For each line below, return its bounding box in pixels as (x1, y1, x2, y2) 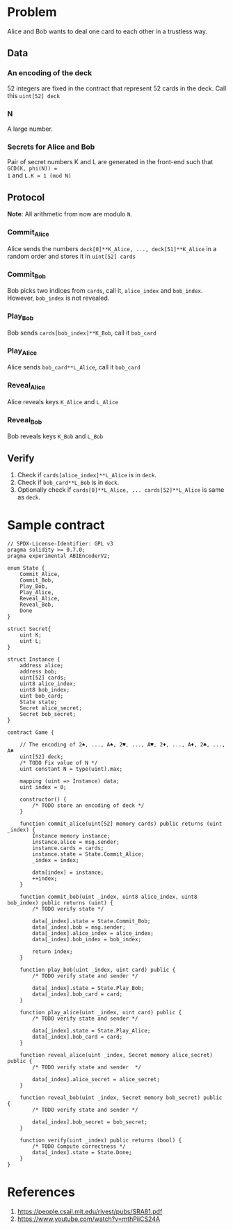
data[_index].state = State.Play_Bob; (32, 985, 145, 992)
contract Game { (7, 729, 54, 736)
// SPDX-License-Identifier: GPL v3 (7, 541, 113, 548)
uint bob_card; (19, 693, 64, 700)
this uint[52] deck (7, 91, 61, 99)
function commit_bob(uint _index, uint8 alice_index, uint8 (19, 893, 198, 901)
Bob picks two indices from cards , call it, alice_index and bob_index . (7, 287, 203, 295)
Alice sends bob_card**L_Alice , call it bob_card (7, 363, 140, 372)
